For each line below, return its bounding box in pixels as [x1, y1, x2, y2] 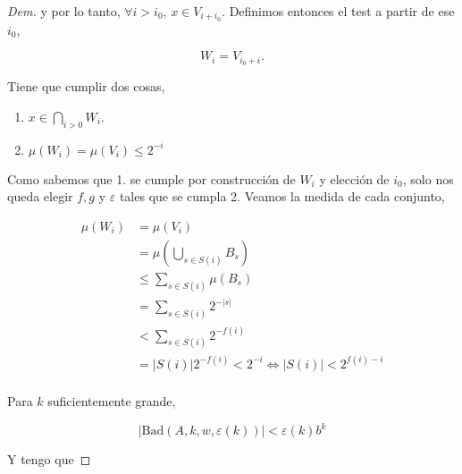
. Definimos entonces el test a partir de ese [222, 2, 455, 20]
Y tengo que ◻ [7, 450, 91, 469]
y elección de [319, 169, 390, 188]
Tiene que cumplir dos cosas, [7, 77, 165, 96]
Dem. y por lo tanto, [7, 2, 121, 20]
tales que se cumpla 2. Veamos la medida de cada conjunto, [119, 187, 445, 206]
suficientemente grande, [47, 392, 176, 410]
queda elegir [7, 187, 73, 206]
